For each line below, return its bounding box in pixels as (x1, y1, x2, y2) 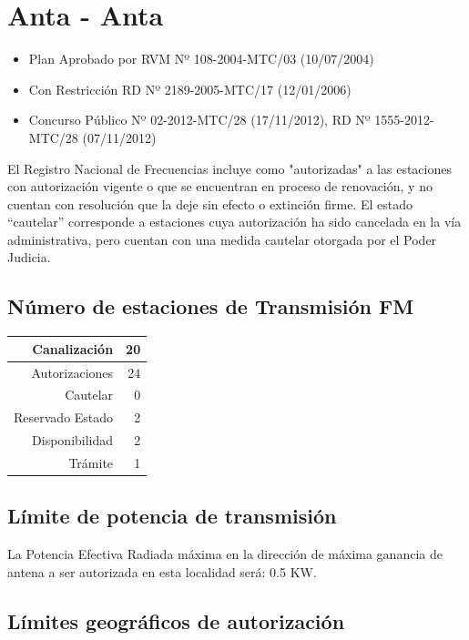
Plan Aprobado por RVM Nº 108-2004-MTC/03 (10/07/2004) (28, 49, 374, 68)
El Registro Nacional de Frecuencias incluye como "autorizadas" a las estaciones (7, 158, 452, 178)
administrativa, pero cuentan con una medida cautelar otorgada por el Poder (7, 229, 437, 249)
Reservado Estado (14, 408, 114, 427)
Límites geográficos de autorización (7, 606, 345, 635)
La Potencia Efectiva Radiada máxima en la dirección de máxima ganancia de (7, 544, 443, 564)
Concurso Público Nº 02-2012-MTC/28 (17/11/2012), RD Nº (28, 110, 371, 129)
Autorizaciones (31, 362, 114, 381)
